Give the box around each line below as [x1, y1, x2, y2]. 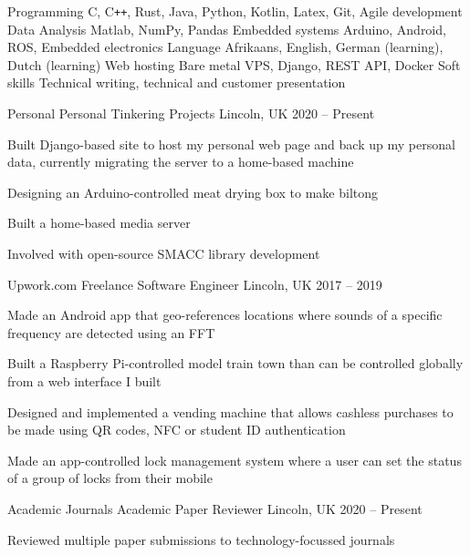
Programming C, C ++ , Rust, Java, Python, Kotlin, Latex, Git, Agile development [7, 2, 463, 20]
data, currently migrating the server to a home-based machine [7, 152, 354, 171]
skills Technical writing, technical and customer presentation [7, 73, 346, 92]
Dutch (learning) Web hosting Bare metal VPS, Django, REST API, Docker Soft [7, 55, 461, 74]
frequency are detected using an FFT [7, 323, 215, 342]
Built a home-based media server [7, 213, 191, 232]
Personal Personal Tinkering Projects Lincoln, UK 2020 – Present [7, 104, 375, 123]
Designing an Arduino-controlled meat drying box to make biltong [7, 182, 379, 201]
